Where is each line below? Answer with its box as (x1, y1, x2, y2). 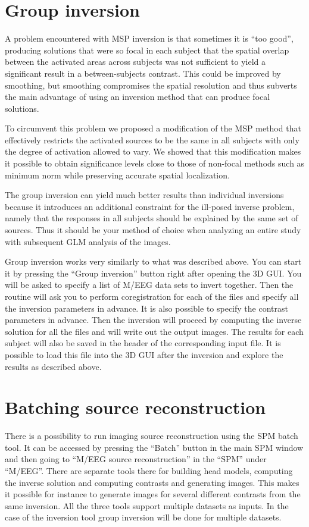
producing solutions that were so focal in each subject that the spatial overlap (5, 43, 289, 56)
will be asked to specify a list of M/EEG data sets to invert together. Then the (5, 278, 294, 291)
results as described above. (5, 360, 102, 372)
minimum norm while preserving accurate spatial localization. (5, 168, 230, 181)
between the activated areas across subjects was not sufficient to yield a (5, 55, 266, 68)
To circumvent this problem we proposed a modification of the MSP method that (5, 122, 301, 134)
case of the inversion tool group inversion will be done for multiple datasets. (5, 511, 282, 523)
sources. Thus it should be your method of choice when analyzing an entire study (5, 224, 301, 236)
